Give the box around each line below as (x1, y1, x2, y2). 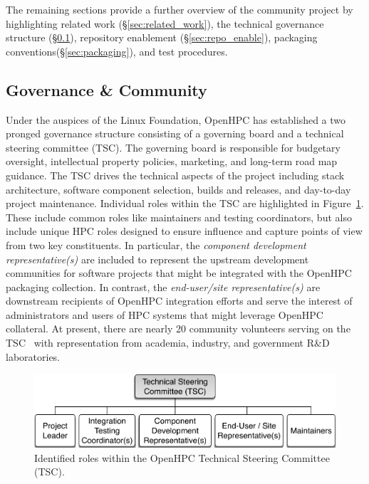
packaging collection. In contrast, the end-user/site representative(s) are (6, 279, 321, 294)
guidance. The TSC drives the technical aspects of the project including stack (6, 167, 345, 182)
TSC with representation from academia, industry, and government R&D (6, 335, 330, 350)
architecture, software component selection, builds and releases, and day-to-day (6, 181, 351, 196)
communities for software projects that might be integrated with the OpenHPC (6, 265, 352, 280)
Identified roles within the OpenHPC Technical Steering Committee (34, 450, 330, 465)
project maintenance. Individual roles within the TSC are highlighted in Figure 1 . (6, 196, 364, 211)
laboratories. (6, 349, 61, 364)
